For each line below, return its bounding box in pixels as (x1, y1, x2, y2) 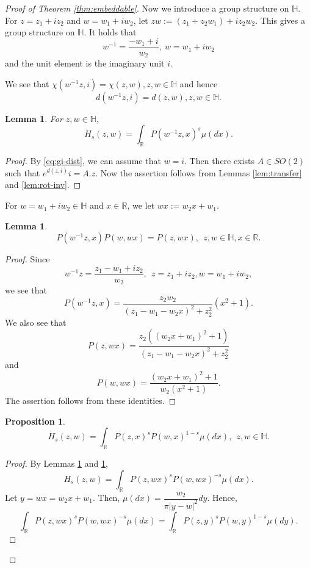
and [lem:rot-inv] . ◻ (5, 178, 81, 191)
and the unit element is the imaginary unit (5, 57, 165, 70)
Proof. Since (5, 253, 50, 265)
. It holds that (84, 26, 137, 38)
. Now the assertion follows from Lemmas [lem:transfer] (95, 166, 302, 179)
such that (5, 166, 40, 179)
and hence (179, 77, 218, 90)
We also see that (5, 315, 67, 328)
